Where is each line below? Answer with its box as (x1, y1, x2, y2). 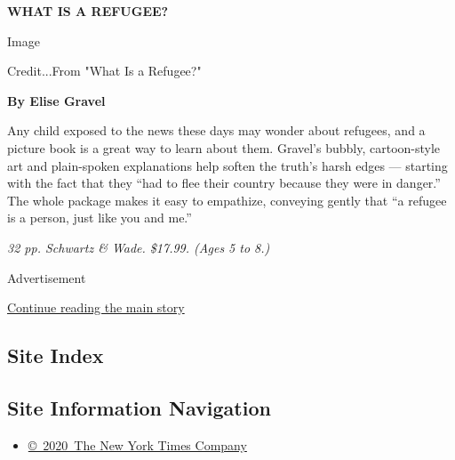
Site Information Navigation (7, 393, 271, 421)
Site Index (7, 342, 104, 369)
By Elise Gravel (7, 91, 106, 109)
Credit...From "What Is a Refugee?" (7, 61, 202, 80)
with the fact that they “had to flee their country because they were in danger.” (7, 174, 441, 192)
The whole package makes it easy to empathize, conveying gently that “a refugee (7, 190, 447, 209)
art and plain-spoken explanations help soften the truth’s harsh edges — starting (7, 156, 448, 174)
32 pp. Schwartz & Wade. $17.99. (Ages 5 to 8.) (7, 238, 270, 256)
